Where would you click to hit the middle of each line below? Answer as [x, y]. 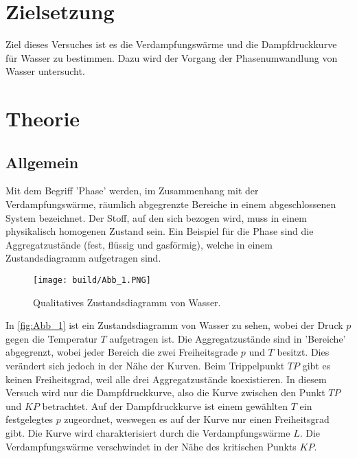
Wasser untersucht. [45, 71]
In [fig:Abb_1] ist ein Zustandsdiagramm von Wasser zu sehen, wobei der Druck [174, 325]
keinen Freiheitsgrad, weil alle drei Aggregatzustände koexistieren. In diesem [166, 379]
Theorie [43, 118]
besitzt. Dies [303, 352]
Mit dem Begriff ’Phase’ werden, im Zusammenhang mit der [132, 191]
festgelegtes [29, 419]
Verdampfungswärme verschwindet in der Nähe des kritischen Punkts [151, 446]
